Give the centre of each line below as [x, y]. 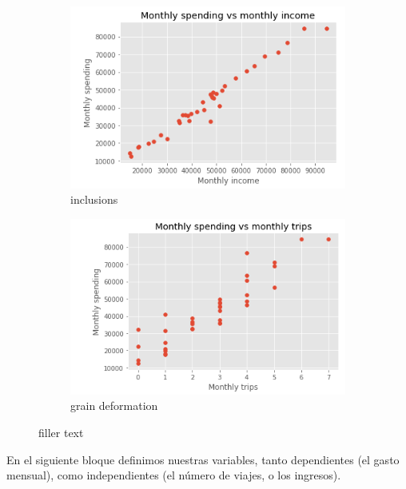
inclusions [94, 199]
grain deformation [114, 406]
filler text [61, 432]
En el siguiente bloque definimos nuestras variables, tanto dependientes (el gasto [203, 459]
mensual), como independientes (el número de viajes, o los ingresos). [174, 475]
